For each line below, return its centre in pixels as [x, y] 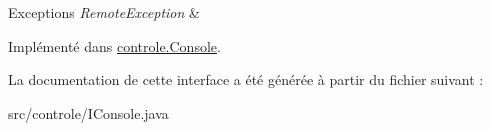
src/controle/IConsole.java [88, 112]
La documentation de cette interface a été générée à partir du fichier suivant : [246, 79]
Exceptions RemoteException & [104, 12]
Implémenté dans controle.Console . [114, 45]
